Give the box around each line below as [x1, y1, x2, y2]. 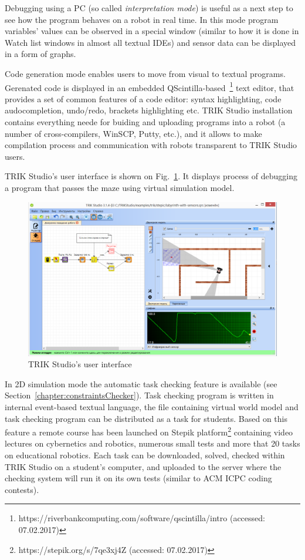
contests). [5, 483, 39, 495]
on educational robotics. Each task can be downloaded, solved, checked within [5, 449, 285, 461]
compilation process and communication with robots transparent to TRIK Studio [5, 139, 297, 151]
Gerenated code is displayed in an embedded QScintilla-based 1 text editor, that [5, 79, 294, 93]
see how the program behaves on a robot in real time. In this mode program [5, 13, 279, 25]
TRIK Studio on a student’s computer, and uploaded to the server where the [5, 460, 282, 472]
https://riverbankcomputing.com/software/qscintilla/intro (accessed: [18, 512, 265, 524]
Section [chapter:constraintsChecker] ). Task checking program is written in [5, 389, 274, 401]
